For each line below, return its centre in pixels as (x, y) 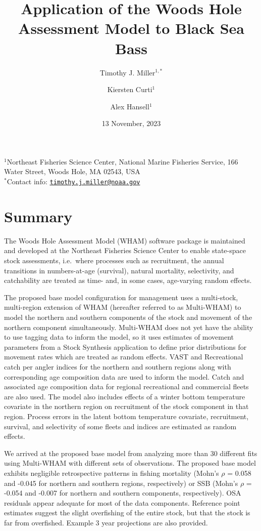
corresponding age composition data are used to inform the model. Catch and (124, 376)
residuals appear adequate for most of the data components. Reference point (122, 502)
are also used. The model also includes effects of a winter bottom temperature (125, 396)
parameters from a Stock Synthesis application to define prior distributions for (125, 346)
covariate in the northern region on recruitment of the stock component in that (126, 406)
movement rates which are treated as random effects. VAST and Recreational (124, 357)
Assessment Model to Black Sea (131, 28)
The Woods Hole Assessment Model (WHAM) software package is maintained (125, 240)
